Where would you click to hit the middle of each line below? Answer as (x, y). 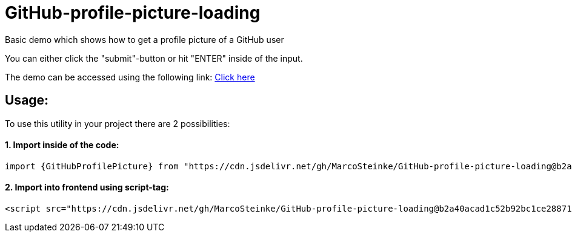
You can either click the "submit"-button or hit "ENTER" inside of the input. (154, 58)
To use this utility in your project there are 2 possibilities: (118, 123)
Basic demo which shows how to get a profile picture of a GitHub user (145, 39)
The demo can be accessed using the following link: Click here (130, 77)
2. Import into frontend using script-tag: (87, 187)
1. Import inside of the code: (62, 145)
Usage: (27, 100)
